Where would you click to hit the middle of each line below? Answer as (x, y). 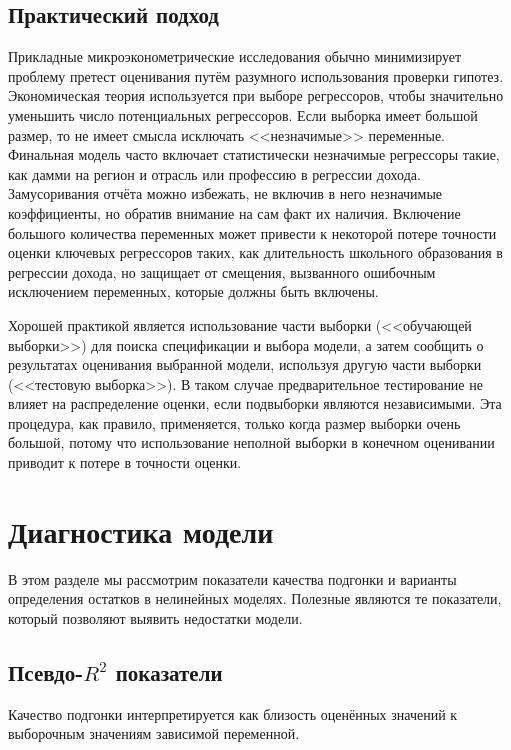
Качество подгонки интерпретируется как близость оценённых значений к (233, 713)
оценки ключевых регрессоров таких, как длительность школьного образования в (255, 252)
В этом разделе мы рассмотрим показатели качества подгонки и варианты (232, 578)
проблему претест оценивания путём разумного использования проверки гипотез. (256, 75)
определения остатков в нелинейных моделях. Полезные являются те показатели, (255, 598)
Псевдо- (46, 671)
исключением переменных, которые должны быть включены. (193, 291)
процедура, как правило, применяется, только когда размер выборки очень (234, 422)
